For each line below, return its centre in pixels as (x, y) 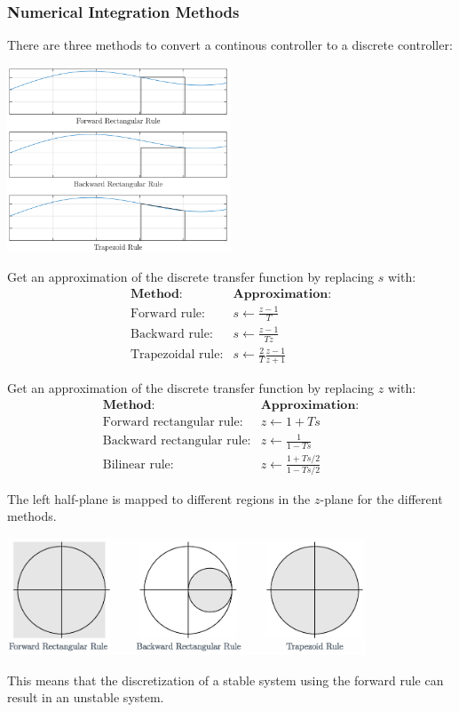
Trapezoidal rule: (177, 355)
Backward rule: (171, 334)
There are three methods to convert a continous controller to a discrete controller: (230, 45)
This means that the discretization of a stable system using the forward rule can (226, 680)
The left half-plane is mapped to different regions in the (159, 498)
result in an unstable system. (86, 697)
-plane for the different (381, 498)
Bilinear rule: (138, 464)
